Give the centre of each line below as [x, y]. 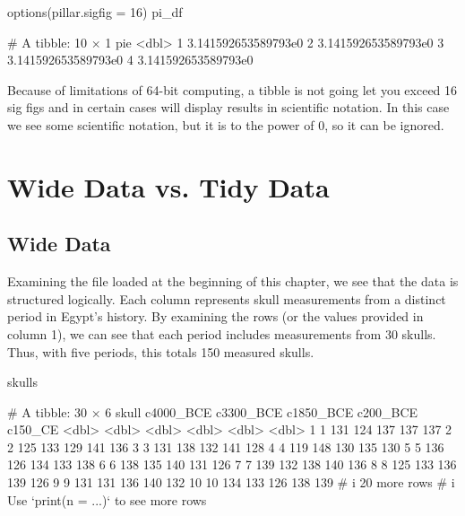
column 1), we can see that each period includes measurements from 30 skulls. [222, 333]
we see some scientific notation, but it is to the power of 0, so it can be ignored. [226, 124]
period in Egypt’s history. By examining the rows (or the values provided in [215, 316]
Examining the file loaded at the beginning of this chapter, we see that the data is [233, 281]
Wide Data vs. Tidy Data [168, 186]
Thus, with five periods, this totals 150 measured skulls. [161, 351]
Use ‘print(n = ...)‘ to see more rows [107, 499]
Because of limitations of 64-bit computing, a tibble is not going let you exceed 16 [232, 89]
